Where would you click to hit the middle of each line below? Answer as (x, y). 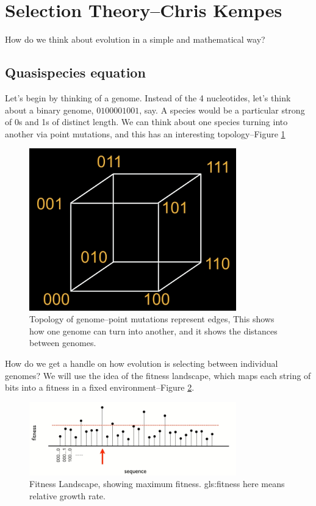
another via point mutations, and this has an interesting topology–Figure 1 (145, 133)
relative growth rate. (67, 496)
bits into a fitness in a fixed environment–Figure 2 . (100, 387)
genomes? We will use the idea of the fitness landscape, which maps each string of (158, 375)
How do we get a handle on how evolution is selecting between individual (142, 363)
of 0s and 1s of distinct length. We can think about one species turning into (146, 122)
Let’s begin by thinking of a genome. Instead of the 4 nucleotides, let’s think (148, 97)
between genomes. (63, 343)
